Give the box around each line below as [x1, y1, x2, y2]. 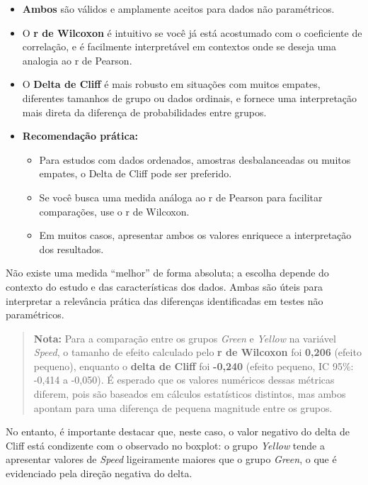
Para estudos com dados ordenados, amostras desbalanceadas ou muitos [39, 152, 351, 167]
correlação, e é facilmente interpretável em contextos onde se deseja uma [22, 39, 337, 54]
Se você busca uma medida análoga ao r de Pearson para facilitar [39, 189, 323, 204]
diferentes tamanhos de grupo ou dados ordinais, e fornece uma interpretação [22, 90, 357, 105]
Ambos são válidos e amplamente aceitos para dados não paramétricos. [22, 1, 335, 16]
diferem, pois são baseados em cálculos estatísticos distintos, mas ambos [33, 386, 346, 401]
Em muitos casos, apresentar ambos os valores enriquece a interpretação [39, 228, 352, 242]
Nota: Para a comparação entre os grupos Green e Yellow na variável [33, 330, 336, 345]
